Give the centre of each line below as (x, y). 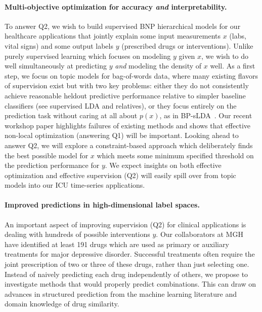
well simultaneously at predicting (56, 66)
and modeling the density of (158, 66)
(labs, (238, 36)
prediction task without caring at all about (71, 115)
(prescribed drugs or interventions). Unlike (187, 45)
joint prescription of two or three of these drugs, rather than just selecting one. (127, 264)
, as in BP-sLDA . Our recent (206, 115)
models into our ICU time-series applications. (75, 185)
